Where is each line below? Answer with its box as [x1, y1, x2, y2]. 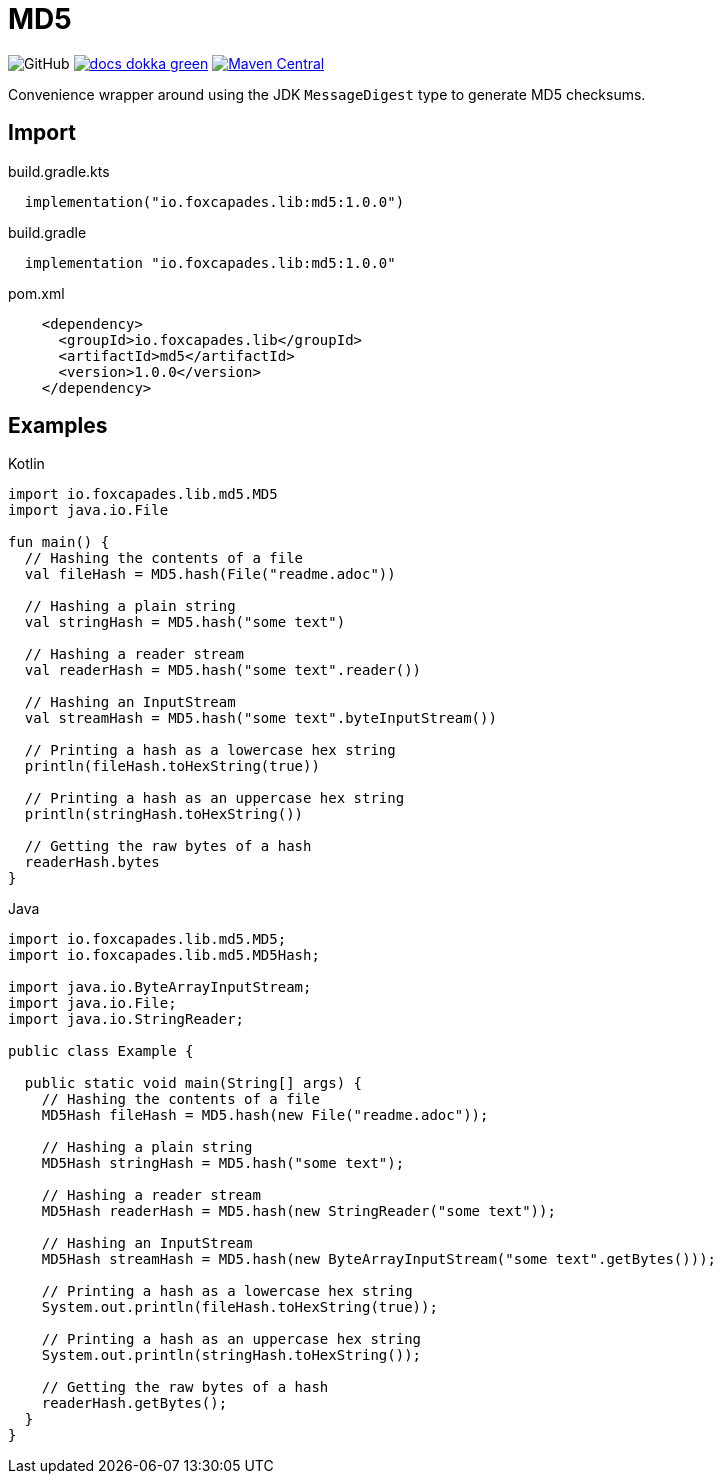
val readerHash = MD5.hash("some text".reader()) [24, 662, 422, 679]
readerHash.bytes [24, 854, 160, 871]
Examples [8, 413, 108, 439]
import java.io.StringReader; [8, 1011, 245, 1028]
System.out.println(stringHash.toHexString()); [41, 1347, 422, 1364]
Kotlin [8, 455, 45, 473]
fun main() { [8, 534, 110, 551]
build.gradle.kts [8, 162, 110, 180]
